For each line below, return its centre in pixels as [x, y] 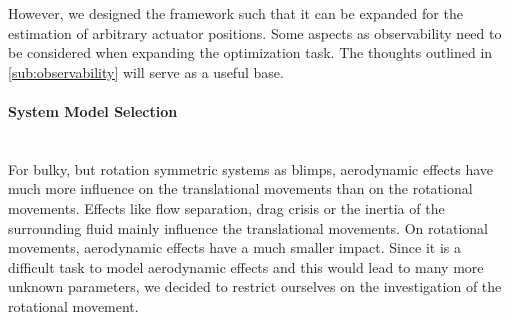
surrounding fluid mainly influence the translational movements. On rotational [248, 227]
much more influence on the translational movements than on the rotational [240, 188]
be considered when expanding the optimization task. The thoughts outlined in [250, 52]
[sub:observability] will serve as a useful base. [146, 71]
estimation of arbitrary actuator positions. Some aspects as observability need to [255, 32]
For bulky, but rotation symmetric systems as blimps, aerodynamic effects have [251, 168]
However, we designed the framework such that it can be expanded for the [235, 13]
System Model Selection [93, 110]
